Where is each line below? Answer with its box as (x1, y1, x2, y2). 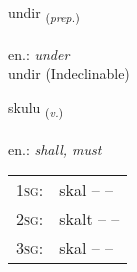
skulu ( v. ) (8, 96, 64, 120)
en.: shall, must (8, 138, 102, 159)
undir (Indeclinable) (8, 63, 130, 84)
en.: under (8, 43, 70, 64)
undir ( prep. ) (8, 2, 80, 25)
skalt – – (59, 207, 120, 231)
